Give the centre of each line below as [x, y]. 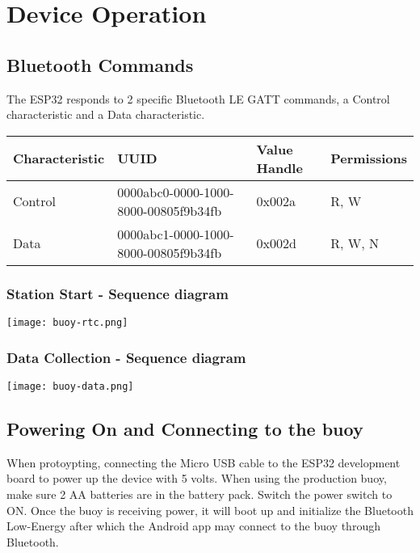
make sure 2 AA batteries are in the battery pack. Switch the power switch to [199, 494]
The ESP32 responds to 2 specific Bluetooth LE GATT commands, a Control [198, 98]
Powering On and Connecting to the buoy [185, 428]
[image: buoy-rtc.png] [67, 322]
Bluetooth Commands [100, 64]
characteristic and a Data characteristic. [106, 114]
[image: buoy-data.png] [70, 386]
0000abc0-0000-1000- [176, 192]
